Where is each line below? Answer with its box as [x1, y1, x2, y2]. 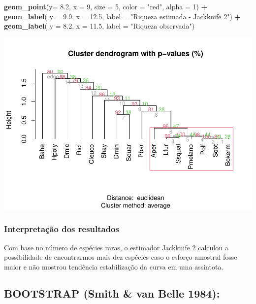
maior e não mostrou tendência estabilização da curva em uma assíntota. [4, 261, 224, 271]
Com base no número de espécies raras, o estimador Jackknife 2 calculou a [4, 242, 228, 252]
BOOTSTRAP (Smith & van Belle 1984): [4, 285, 220, 301]
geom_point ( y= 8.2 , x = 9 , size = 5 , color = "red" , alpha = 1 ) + [4, 1, 208, 11]
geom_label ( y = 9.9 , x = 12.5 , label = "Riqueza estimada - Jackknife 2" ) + [4, 11, 241, 21]
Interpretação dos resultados [4, 223, 119, 235]
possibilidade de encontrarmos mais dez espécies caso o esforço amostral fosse [4, 252, 237, 262]
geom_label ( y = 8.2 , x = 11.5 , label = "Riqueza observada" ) [4, 21, 195, 31]
